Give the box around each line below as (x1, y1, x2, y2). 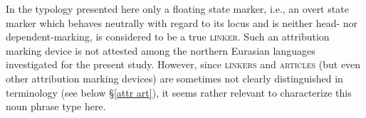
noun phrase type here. (6, 99, 106, 114)
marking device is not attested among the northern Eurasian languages (6, 43, 315, 58)
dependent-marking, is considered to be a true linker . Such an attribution (6, 29, 330, 44)
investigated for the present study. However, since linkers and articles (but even (6, 57, 361, 72)
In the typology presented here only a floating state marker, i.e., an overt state (6, 1, 349, 16)
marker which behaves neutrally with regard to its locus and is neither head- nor (6, 15, 358, 30)
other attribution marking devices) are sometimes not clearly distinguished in (6, 70, 343, 85)
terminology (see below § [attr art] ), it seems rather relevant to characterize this (6, 85, 352, 100)
